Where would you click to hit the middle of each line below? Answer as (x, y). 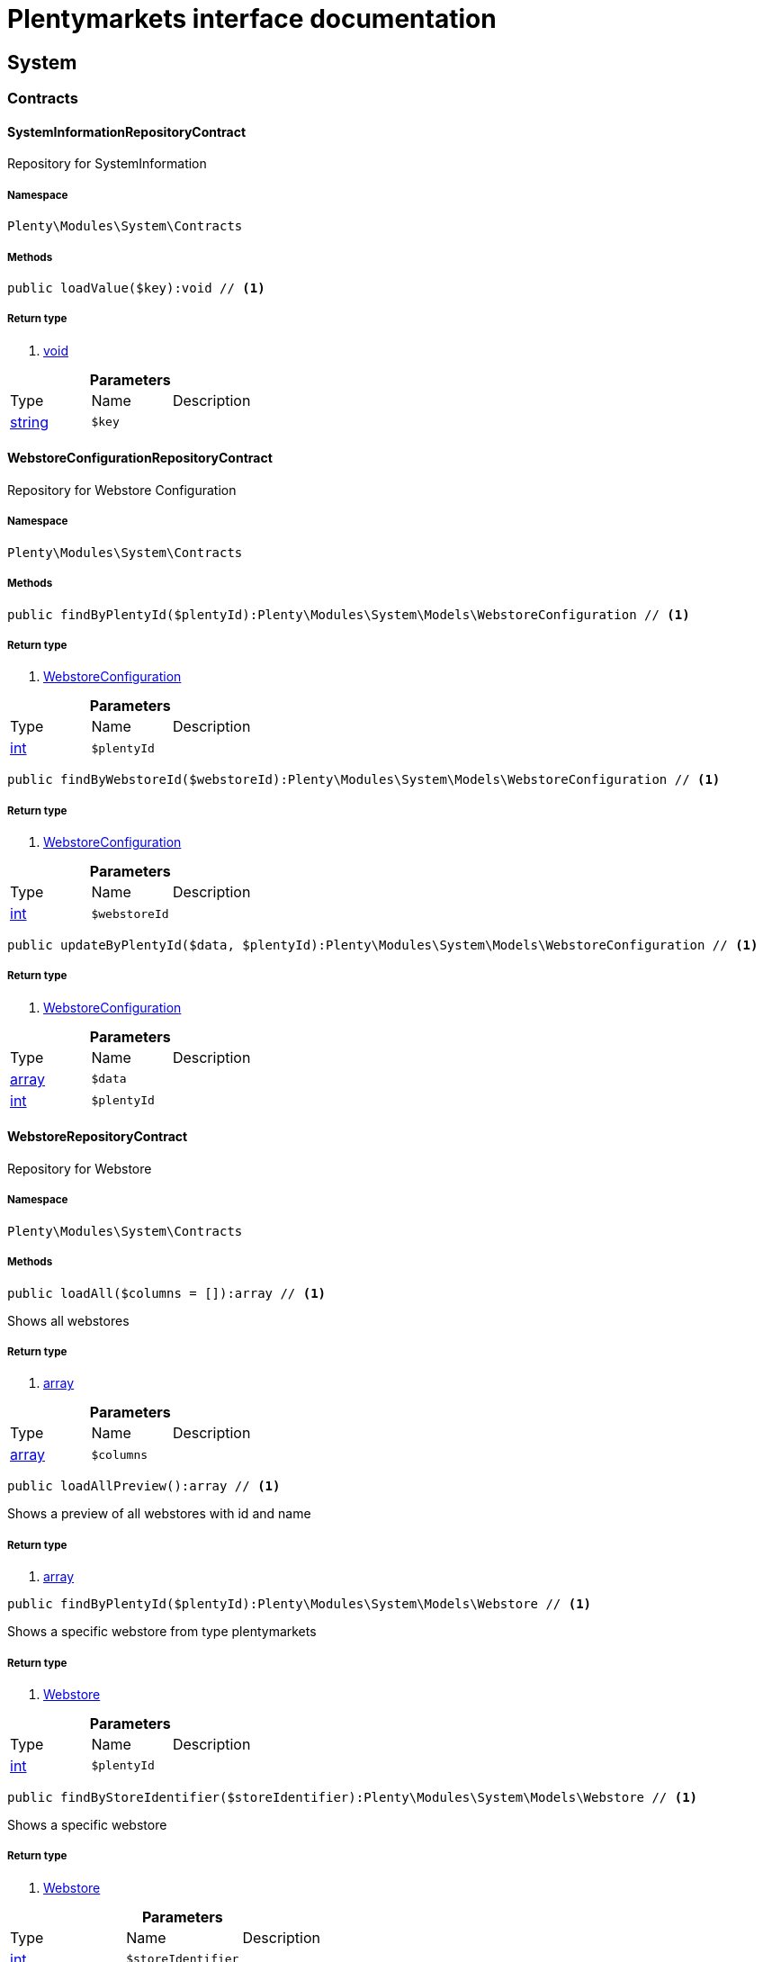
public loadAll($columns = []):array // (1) (167, 1293)
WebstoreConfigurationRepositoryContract (140, 458)
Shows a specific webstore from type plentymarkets (162, 1632)
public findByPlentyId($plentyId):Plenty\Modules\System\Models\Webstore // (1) (300, 1604)
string (29, 422)
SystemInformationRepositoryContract (127, 131)
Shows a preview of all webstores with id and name (159, 1514)
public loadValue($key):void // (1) (136, 288)
